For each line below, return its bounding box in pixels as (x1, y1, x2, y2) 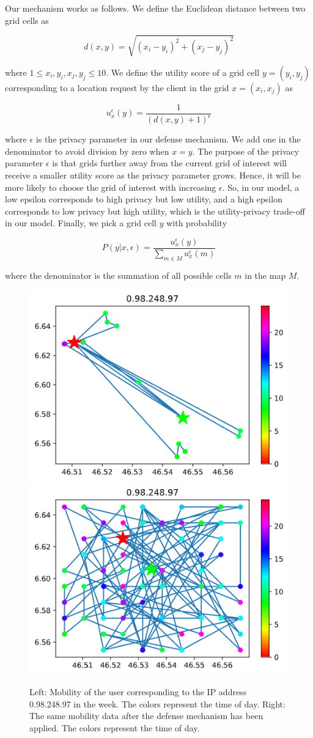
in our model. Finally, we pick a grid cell (5, 216, 157, 229)
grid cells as (5, 13, 49, 26)
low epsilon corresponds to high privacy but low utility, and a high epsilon (5, 193, 282, 205)
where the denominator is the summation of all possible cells (5, 268, 232, 281)
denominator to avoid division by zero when (5, 144, 169, 157)
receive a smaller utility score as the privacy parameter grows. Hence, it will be (5, 168, 301, 181)
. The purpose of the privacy (192, 144, 300, 157)
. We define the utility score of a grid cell (106, 65, 260, 78)
